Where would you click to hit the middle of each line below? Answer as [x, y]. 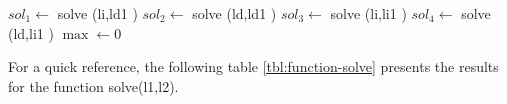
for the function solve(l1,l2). [93, 85]
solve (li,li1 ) [368, 13]
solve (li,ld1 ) [97, 13]
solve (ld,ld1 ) [234, 13]
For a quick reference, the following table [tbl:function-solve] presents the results [253, 66]
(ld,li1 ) [31, 32]
